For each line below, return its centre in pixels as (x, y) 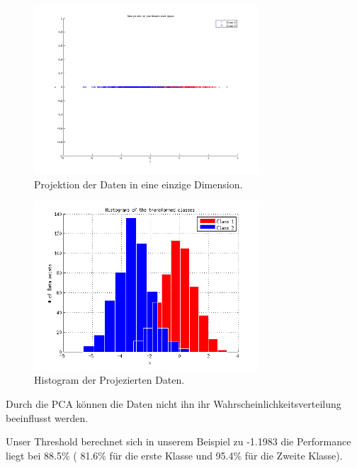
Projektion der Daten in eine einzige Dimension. (138, 184)
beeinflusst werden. (47, 417)
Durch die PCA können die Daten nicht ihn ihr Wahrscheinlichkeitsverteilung (174, 404)
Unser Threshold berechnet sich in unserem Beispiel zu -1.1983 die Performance (178, 441)
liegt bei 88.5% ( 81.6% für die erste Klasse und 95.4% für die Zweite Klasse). (174, 455)
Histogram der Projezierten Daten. (109, 380)
